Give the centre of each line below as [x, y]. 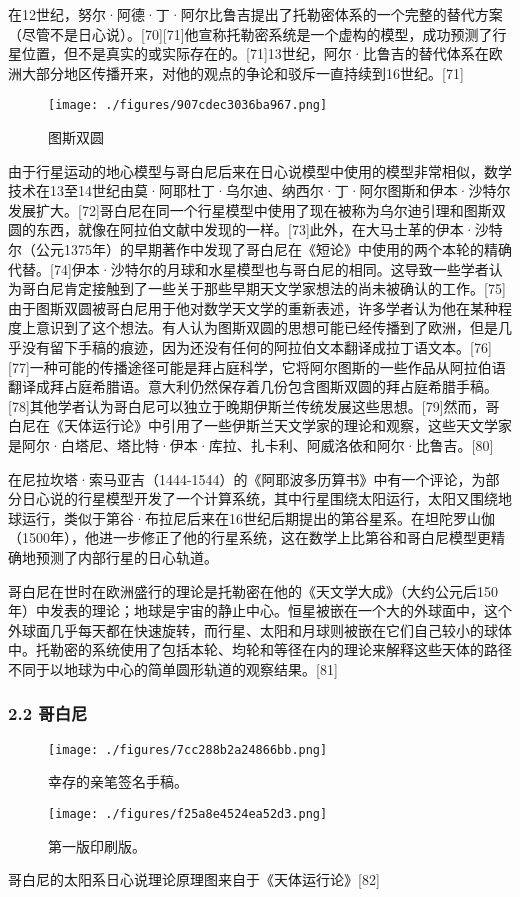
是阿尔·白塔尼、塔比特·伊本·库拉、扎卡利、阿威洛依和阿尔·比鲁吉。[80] [251, 444]
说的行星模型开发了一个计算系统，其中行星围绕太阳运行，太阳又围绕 [273, 498]
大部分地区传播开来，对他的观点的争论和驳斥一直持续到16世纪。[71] [242, 72]
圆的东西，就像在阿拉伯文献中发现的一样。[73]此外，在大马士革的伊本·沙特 [255, 229]
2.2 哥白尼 [48, 713]
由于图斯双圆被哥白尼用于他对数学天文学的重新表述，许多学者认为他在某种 [253, 307]
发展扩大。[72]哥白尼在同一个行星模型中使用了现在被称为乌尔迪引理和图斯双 [257, 209]
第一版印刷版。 [97, 845]
